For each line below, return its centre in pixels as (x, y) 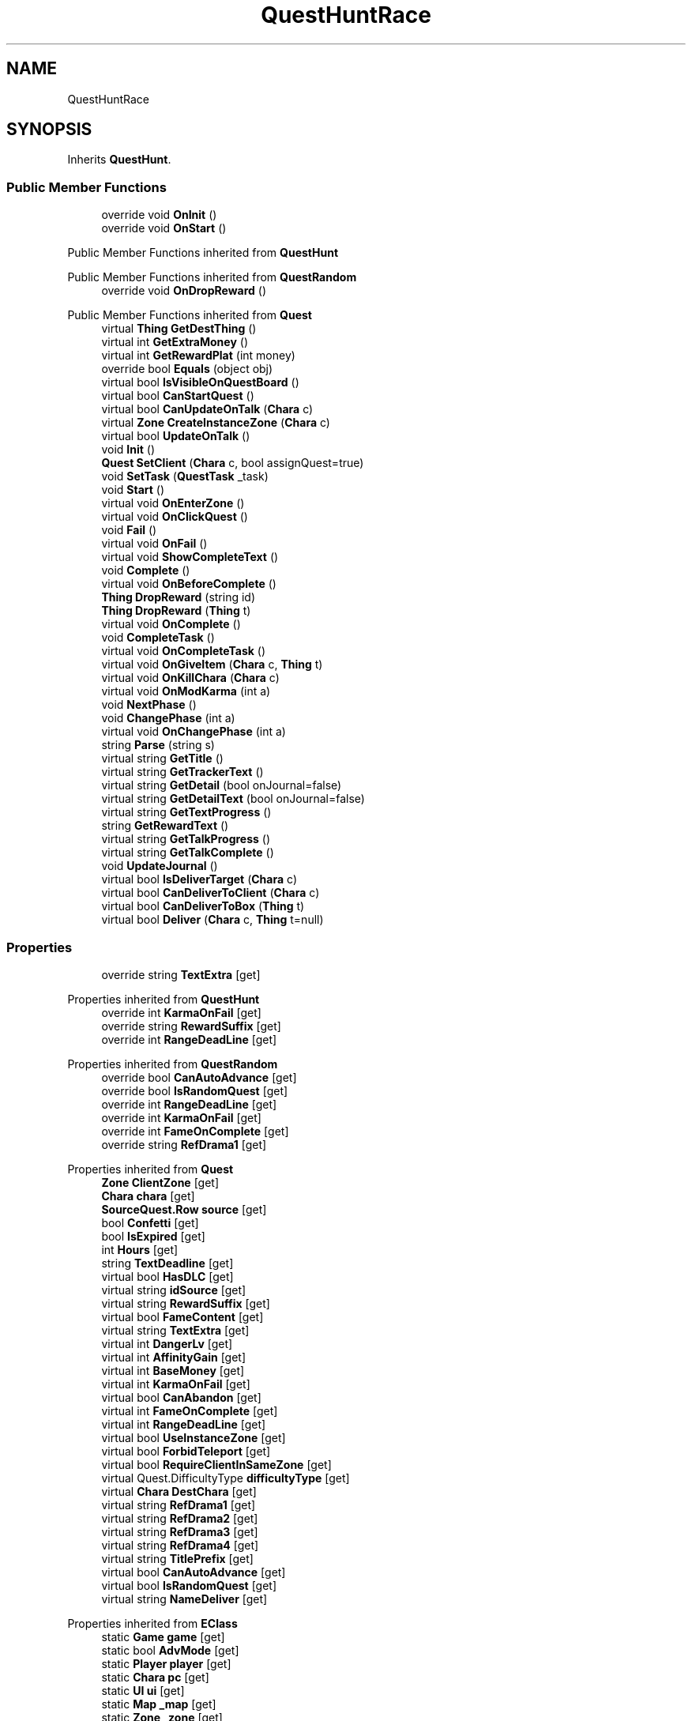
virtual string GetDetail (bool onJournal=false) (222, 785)
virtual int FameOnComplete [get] (190, 1410)
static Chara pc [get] (155, 1677)
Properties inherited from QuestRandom (173, 1064)
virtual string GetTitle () (162, 759)
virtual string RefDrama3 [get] (180, 1531)
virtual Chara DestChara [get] (179, 1491)
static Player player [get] (166, 1663)
